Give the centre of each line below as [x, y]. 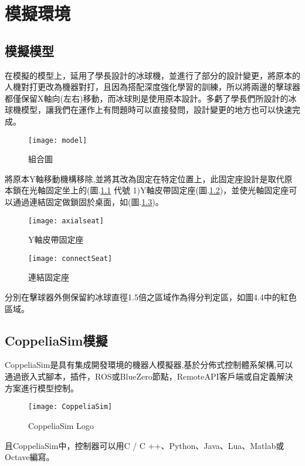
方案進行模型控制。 [42, 388]
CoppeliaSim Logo [61, 425]
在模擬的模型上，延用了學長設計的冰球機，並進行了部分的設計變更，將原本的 [152, 75]
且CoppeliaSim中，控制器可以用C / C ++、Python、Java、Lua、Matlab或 [145, 445]
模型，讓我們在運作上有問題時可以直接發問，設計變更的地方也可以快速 [156, 110]
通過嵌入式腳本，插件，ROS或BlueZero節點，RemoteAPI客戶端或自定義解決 [149, 376]
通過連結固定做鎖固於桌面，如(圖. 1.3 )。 [88, 201]
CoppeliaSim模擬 [56, 340]
